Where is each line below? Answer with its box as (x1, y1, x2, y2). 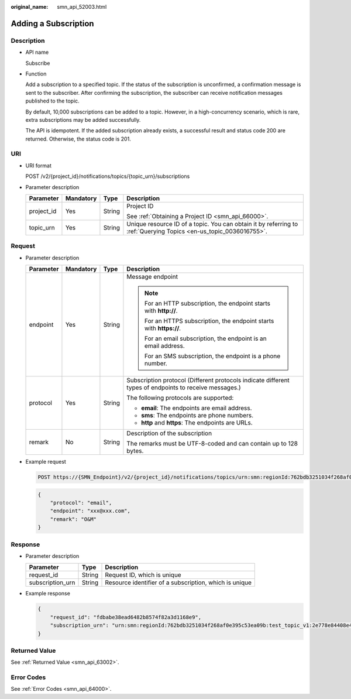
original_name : (11, 4, 49, 10)
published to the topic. (25, 97, 80, 105)
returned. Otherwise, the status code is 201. (25, 135, 131, 142)
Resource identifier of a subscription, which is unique (105, 578, 252, 587)
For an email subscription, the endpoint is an (144, 334, 267, 342)
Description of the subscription (126, 429, 212, 437)
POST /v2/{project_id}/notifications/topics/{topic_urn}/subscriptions (25, 173, 190, 180)
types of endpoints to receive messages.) (126, 383, 241, 392)
